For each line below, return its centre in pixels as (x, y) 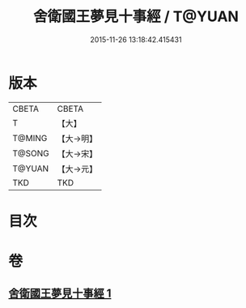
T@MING (30, 138)
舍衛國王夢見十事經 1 (60, 294)
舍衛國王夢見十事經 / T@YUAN (136, 17)
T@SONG (31, 153)
